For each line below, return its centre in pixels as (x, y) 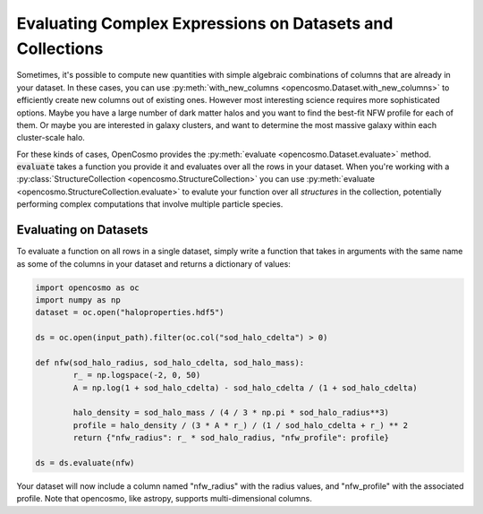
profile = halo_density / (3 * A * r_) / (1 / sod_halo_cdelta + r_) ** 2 (241, 425)
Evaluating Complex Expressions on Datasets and (205, 23)
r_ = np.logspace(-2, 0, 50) (137, 375)
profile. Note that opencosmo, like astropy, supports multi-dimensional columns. (165, 499)
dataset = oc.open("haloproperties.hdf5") (130, 313)
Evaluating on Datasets (82, 230)
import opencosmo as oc (88, 287)
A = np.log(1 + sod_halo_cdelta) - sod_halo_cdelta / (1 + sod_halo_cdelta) (245, 388)
